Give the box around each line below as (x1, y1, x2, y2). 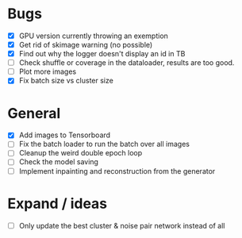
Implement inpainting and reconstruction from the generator (18, 166, 216, 175)
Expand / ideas (7, 194, 108, 213)
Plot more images (18, 67, 77, 76)
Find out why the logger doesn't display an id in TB (18, 49, 186, 59)
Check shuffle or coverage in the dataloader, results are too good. (18, 58, 235, 67)
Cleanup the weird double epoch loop (18, 148, 143, 158)
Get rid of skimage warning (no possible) (18, 40, 153, 49)
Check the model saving (18, 157, 98, 167)
